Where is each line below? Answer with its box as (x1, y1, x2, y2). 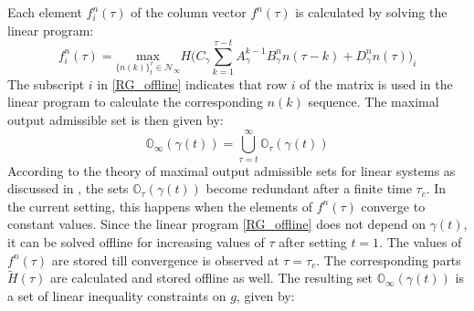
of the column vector (131, 3, 247, 21)
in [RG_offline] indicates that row (97, 74, 288, 93)
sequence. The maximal (308, 92, 439, 111)
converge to (361, 196, 426, 215)
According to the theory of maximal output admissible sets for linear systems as (7, 161, 456, 180)
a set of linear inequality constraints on (7, 286, 226, 305)
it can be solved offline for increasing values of (7, 233, 265, 251)
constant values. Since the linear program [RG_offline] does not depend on (7, 214, 426, 233)
